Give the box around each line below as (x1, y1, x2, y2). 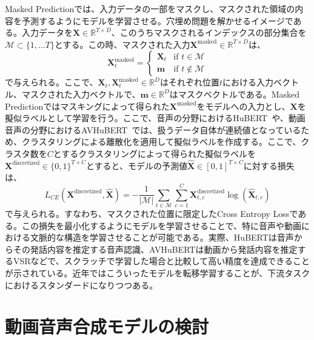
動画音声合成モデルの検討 (5, 314, 209, 339)
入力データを (21, 26, 73, 39)
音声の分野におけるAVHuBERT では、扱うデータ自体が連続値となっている (5, 123, 301, 136)
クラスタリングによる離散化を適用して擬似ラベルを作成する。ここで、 (21, 135, 301, 148)
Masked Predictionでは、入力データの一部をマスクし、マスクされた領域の (5, 2, 295, 15)
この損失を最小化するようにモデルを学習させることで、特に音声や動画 (21, 219, 302, 232)
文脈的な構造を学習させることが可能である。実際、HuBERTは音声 (30, 231, 294, 244)
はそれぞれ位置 (159, 76, 219, 88)
